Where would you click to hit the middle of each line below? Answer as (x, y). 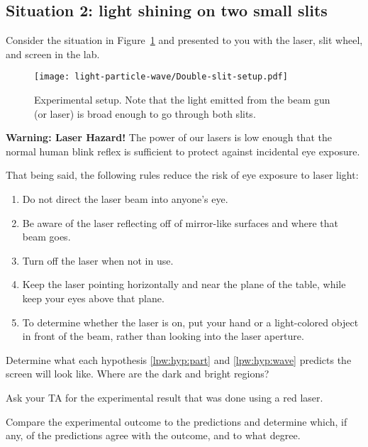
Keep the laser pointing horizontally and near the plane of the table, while (184, 284)
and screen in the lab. (53, 54)
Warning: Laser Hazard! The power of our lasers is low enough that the (169, 137)
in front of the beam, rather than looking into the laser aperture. (163, 336)
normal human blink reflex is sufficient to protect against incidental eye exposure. (183, 151)
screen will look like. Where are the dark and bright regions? (138, 374)
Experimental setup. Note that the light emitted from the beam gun (182, 100)
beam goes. (46, 237)
